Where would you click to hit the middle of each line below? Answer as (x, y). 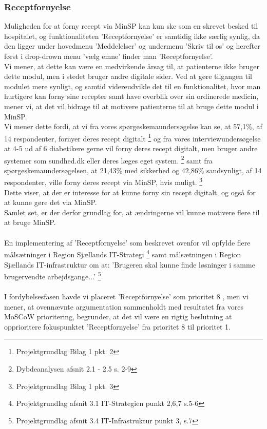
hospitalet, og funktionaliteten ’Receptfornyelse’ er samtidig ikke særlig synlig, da (132, 36)
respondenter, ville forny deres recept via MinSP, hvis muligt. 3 (103, 181)
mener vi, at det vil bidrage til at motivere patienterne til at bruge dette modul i (131, 106)
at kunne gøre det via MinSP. (51, 202)
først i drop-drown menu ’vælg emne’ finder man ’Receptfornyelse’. (109, 56)
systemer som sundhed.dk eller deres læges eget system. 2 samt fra (108, 159)
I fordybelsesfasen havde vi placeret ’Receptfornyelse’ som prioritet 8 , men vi (126, 296)
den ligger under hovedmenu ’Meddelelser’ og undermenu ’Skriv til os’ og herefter (132, 46)
